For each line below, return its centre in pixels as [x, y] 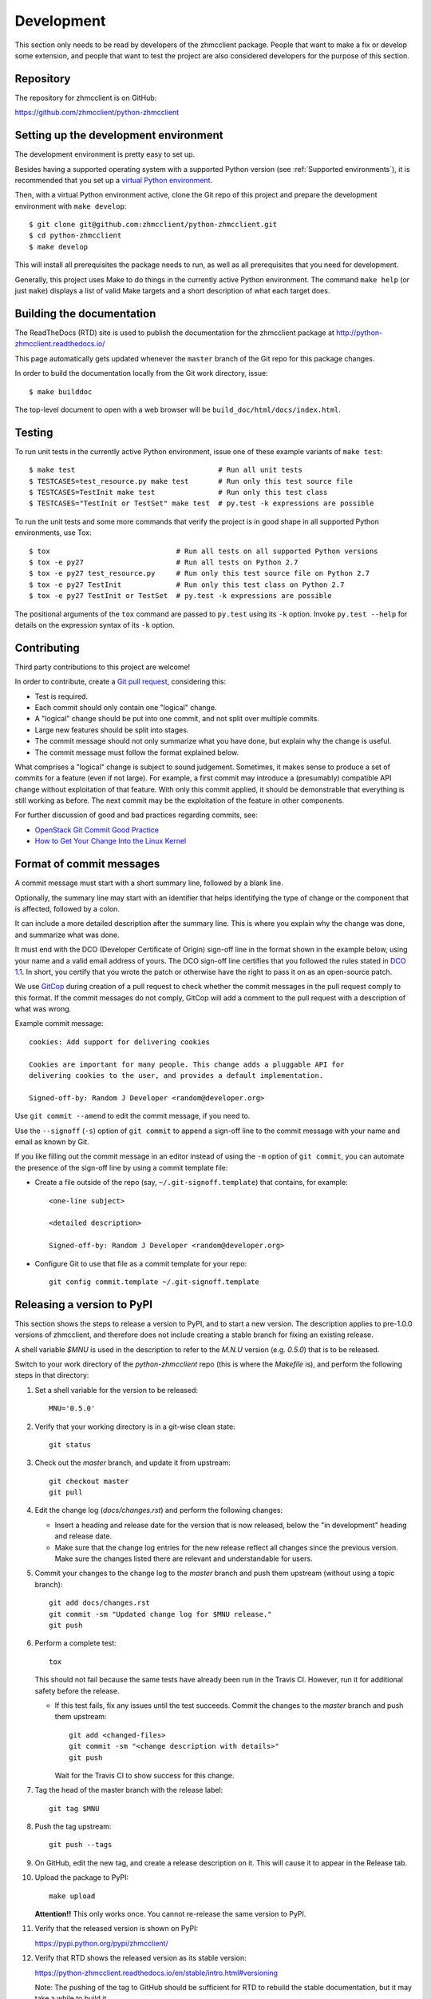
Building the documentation [85, 313]
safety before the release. [77, 1690]
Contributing [47, 648]
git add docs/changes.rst [100, 1603]
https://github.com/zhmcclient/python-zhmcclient [97, 113]
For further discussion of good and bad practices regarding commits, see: [136, 815]
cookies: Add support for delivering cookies [120, 1042]
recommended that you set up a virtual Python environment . [114, 180]
